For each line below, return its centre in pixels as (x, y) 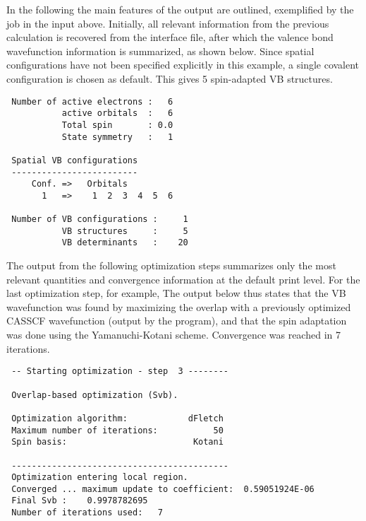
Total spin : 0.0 (117, 125)
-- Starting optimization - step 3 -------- (120, 371)
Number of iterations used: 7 (87, 513)
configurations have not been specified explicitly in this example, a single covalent (183, 65)
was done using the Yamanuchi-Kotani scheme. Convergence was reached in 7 (173, 335)
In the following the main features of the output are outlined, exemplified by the (180, 9)
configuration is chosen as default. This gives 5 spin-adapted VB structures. (170, 78)
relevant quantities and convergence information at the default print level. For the (183, 279)
